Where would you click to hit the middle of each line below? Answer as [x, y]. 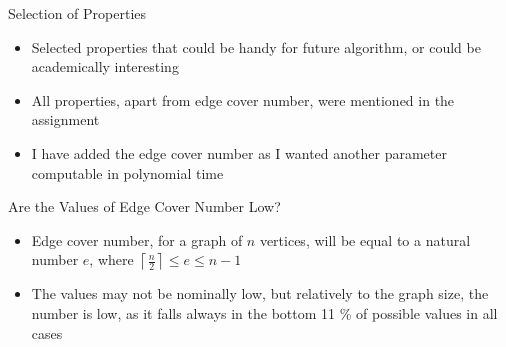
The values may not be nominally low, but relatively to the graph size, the [260, 293]
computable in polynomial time [127, 172]
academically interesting [105, 66]
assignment [65, 119]
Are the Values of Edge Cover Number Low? [144, 206]
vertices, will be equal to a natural [365, 239]
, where [111, 259]
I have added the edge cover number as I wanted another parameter [239, 152]
